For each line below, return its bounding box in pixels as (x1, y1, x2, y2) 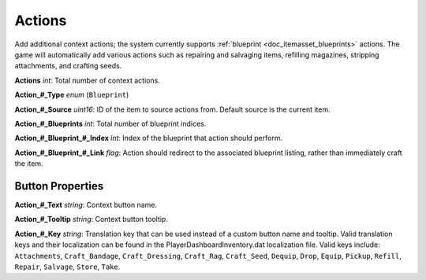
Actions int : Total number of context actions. (14, 76, 161, 85)
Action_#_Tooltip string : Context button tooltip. (14, 215, 169, 224)
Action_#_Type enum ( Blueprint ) (14, 90, 129, 100)
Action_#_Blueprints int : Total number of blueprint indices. (14, 119, 207, 128)
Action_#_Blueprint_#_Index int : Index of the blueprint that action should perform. (14, 134, 283, 143)
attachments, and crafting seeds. (14, 61, 122, 71)
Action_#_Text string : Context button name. (14, 200, 158, 209)
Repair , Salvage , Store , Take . (14, 262, 121, 271)
